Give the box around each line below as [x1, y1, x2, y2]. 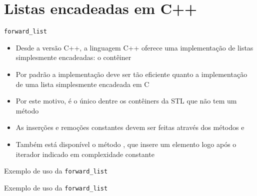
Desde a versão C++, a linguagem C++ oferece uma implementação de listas [15, 42, 253, 52]
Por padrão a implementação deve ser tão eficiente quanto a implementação [15, 68, 247, 79]
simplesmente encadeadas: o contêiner [15, 52, 131, 62]
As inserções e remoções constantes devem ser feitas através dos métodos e [15, 122, 244, 132]
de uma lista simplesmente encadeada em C [15, 78, 149, 89]
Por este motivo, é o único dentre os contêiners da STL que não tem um [15, 95, 237, 106]
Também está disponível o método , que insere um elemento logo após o [15, 138, 236, 149]
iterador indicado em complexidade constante [15, 148, 154, 159]
